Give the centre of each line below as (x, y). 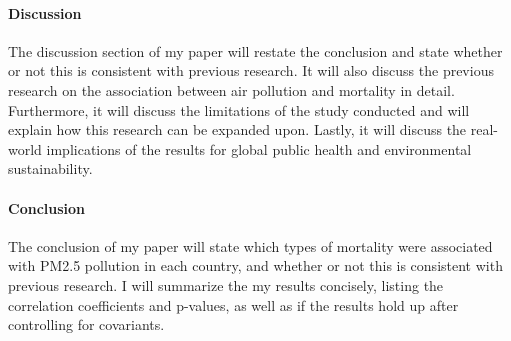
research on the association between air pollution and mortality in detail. (231, 89)
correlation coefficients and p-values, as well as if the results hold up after (233, 304)
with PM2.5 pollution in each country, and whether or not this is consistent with (255, 265)
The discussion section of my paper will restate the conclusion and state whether (255, 50)
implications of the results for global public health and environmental (259, 148)
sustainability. (50, 168)
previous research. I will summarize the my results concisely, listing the (226, 284)
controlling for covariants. (86, 324)
